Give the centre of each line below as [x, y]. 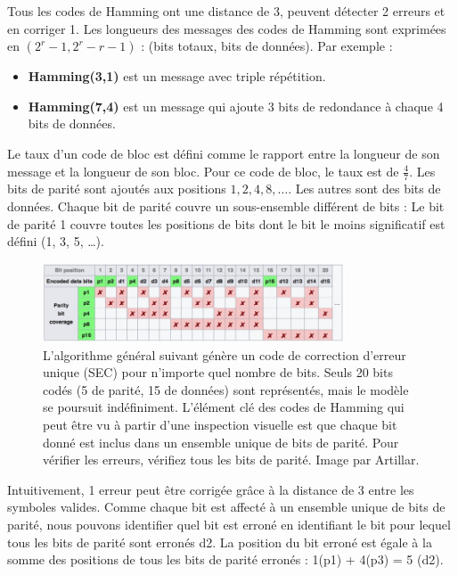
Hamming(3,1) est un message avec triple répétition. [177, 76]
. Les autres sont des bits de [364, 189]
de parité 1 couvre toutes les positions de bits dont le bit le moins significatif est [226, 223]
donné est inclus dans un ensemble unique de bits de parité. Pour [221, 442]
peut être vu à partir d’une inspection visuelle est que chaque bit [220, 425]
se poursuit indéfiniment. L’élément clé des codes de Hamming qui [224, 407]
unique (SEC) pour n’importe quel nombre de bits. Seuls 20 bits [218, 372]
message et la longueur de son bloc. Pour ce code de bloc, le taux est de [203, 171]
